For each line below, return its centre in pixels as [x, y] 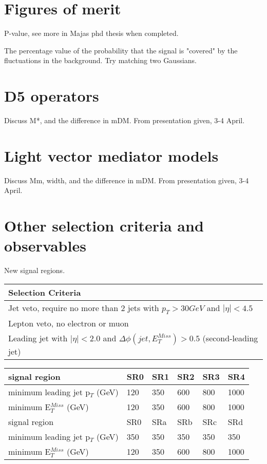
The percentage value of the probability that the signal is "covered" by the [121, 50]
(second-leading [230, 338]
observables [45, 246]
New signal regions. [35, 270]
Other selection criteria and [104, 226]
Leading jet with [38, 338]
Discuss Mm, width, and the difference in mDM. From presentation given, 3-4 [127, 180]
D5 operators [52, 96]
